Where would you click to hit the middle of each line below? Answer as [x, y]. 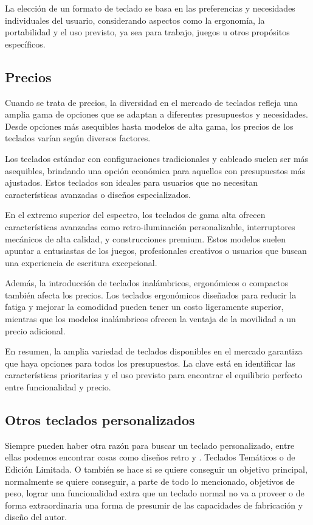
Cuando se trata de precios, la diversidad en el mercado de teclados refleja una [151, 102]
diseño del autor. [36, 517]
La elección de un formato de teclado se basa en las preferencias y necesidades [150, 8]
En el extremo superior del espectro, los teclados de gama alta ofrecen [135, 215]
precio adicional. [35, 330]
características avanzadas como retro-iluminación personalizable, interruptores [150, 226]
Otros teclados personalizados [100, 420]
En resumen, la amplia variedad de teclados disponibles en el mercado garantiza [154, 351]
